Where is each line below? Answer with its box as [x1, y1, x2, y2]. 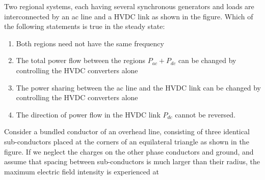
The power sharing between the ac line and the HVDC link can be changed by [16, 82, 261, 93]
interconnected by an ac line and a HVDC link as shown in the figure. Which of [4, 11, 253, 21]
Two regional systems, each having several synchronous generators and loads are [4, 1, 254, 11]
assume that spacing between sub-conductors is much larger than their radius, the [4, 156, 260, 167]
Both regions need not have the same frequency [16, 38, 164, 48]
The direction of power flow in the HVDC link [16, 109, 161, 119]
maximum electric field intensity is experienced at [4, 166, 159, 176]
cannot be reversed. [175, 109, 236, 119]
